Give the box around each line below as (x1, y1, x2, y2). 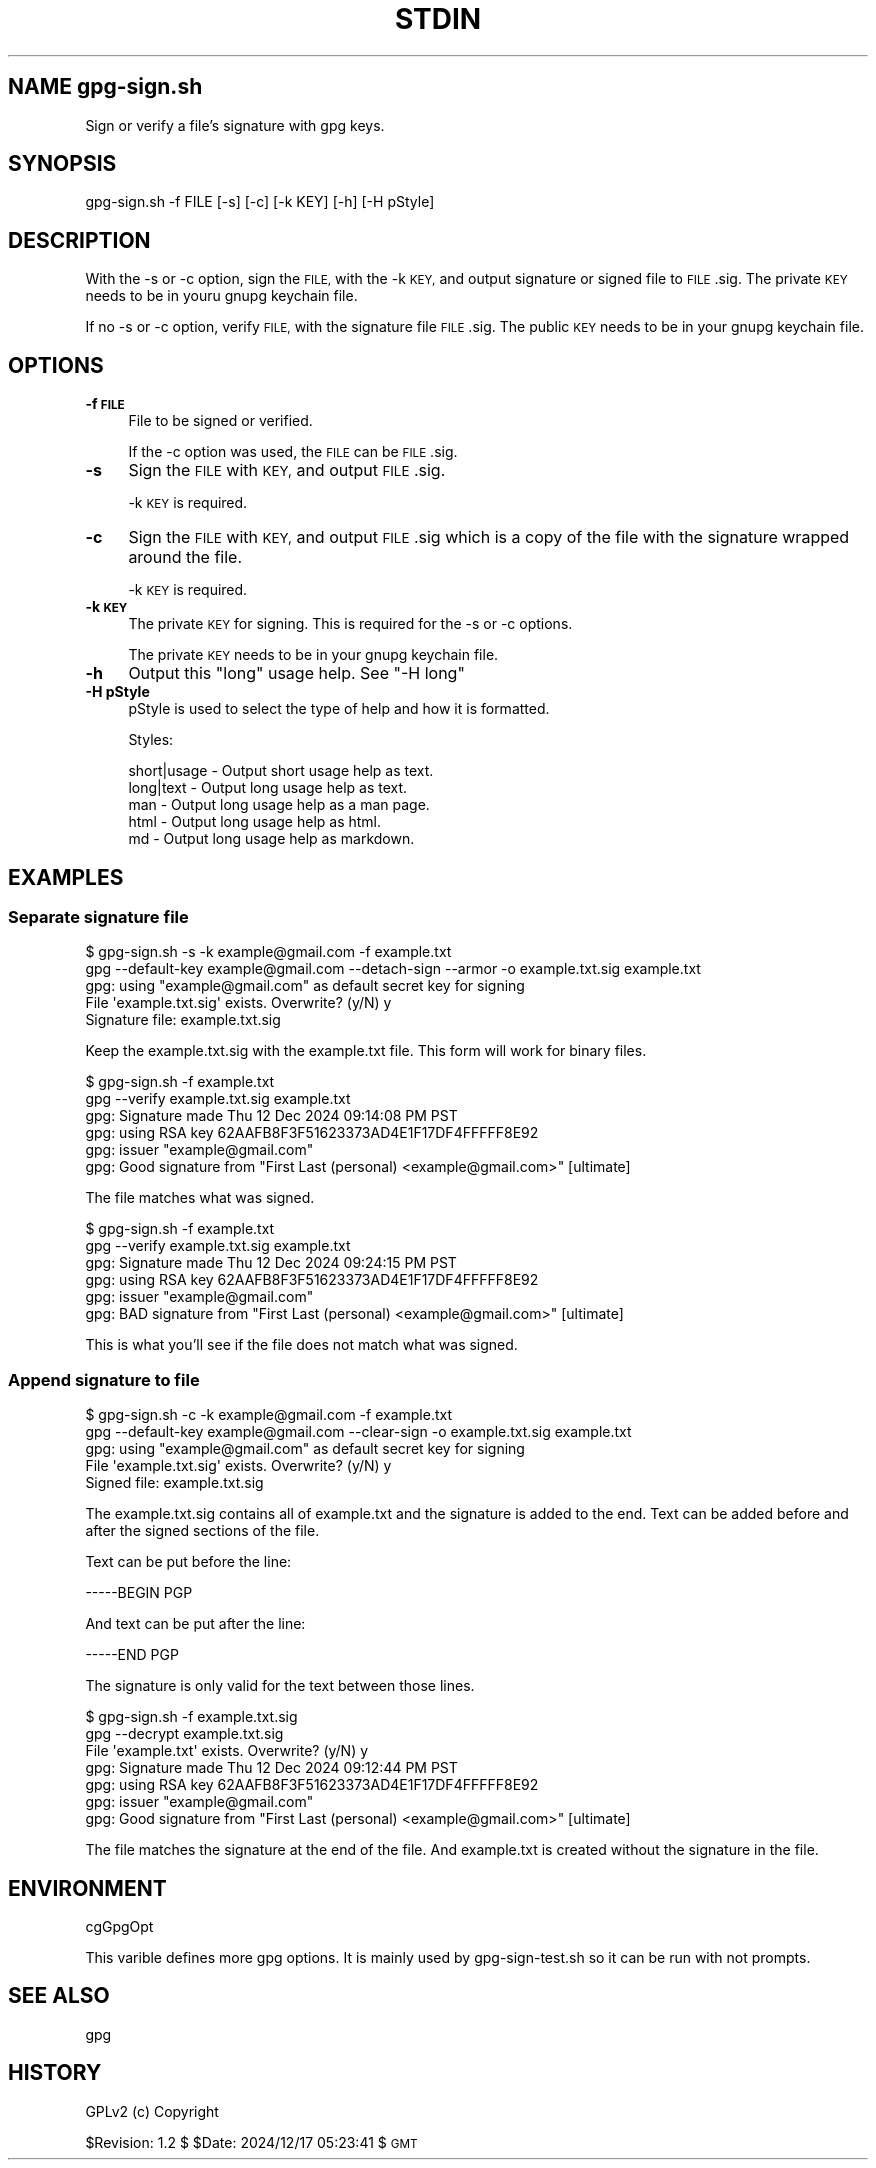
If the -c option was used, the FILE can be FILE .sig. (128, 443, 458, 461)
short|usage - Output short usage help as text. (128, 762, 434, 780)
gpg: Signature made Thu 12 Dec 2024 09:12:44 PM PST (85, 1759, 458, 1777)
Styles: (128, 731, 174, 749)
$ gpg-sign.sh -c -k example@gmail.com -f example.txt (85, 1406, 452, 1424)
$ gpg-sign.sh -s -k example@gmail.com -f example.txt (85, 943, 452, 961)
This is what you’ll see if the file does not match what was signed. (85, 1336, 518, 1354)
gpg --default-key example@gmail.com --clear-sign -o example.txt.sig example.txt (85, 1423, 632, 1441)
